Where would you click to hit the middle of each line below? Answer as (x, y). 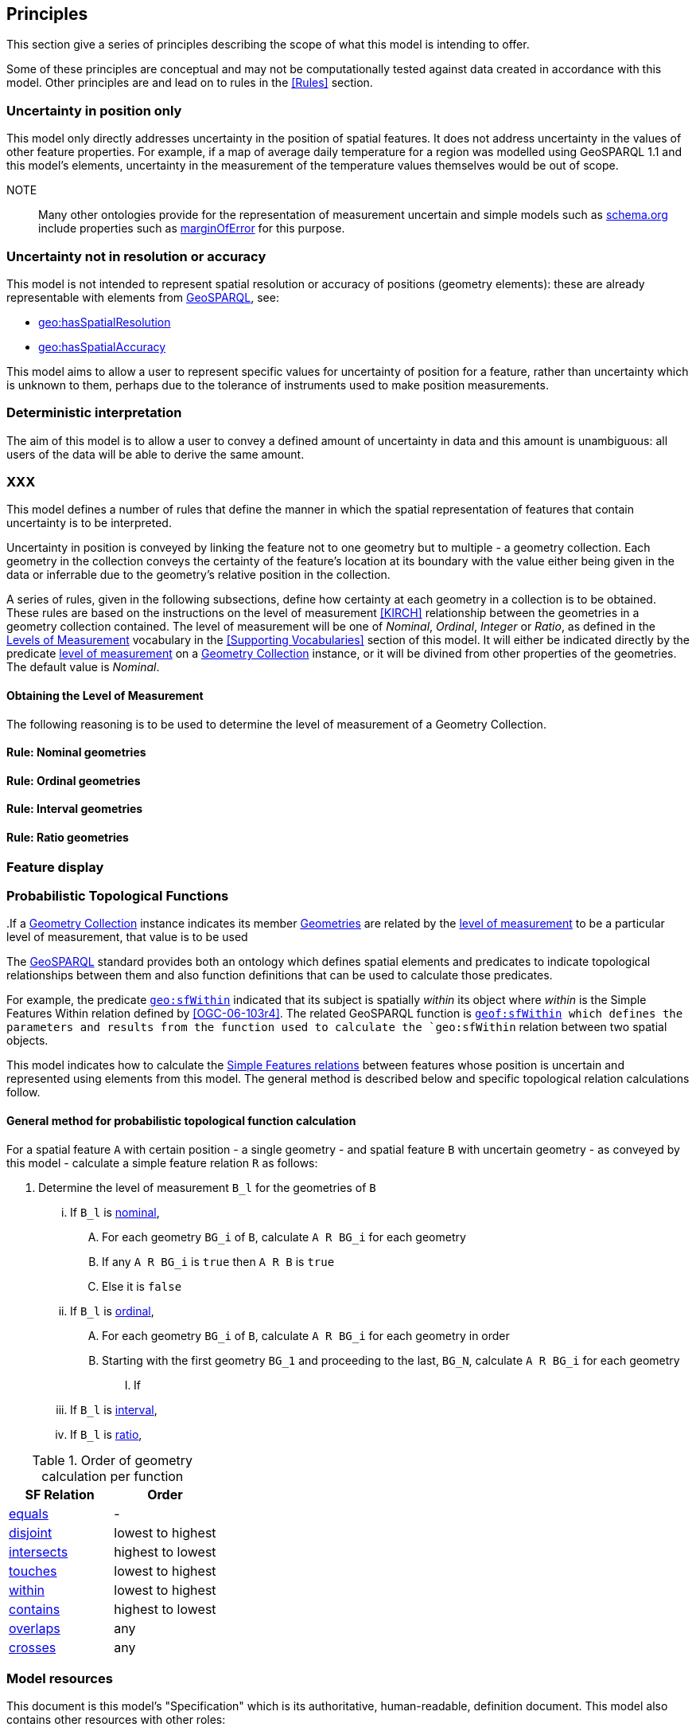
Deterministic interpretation (94, 413)
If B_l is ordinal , (112, 1311)
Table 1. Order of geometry (113, 1460)
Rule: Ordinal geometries (74, 780)
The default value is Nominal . (83, 667)
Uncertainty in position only (94, 110)
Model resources (60, 1679)
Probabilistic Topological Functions (118, 896)
